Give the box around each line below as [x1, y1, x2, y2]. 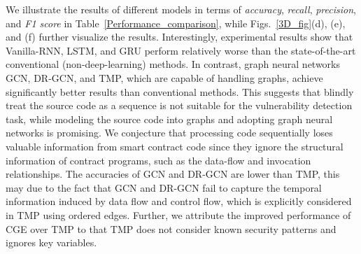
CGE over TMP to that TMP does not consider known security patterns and [6, 221, 337, 236]
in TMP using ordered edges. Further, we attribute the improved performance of [6, 207, 351, 222]
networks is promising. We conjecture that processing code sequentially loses [6, 125, 333, 140]
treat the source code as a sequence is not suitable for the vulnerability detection [6, 98, 353, 113]
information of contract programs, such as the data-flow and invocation [6, 153, 311, 167]
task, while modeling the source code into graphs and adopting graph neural [6, 111, 333, 126]
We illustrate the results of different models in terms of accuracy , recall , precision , [6, 2, 356, 16]
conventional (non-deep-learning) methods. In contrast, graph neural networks [6, 57, 341, 71]
